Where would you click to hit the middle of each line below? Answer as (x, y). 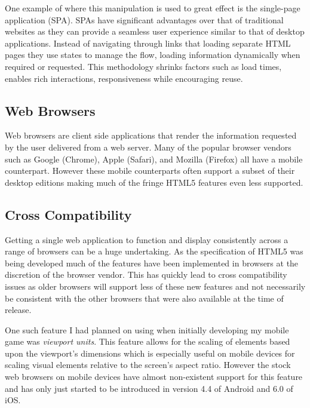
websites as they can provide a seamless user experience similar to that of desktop (155, 31)
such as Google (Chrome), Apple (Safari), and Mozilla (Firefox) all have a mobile (154, 159)
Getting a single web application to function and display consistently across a (147, 239)
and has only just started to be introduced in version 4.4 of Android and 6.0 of (149, 388)
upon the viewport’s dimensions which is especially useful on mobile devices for (150, 353)
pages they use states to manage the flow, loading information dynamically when (153, 55)
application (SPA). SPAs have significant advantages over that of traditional (144, 19)
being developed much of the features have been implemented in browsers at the (152, 263)
